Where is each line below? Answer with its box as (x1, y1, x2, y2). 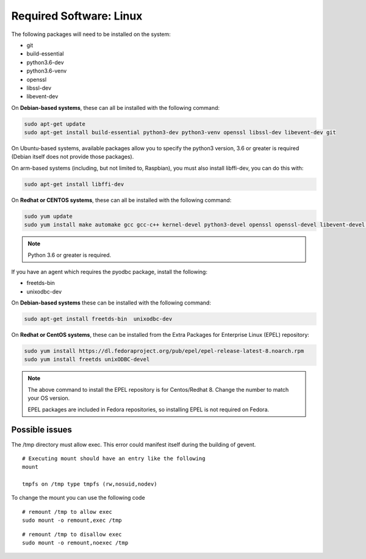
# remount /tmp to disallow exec (22, 531, 122, 538)
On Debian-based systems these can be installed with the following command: (11, 299, 212, 306)
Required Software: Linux (11, 9, 143, 23)
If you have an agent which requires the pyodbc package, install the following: (11, 268, 207, 275)
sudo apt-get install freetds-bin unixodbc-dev (24, 316, 173, 323)
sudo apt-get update (24, 120, 85, 128)
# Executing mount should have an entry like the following (22, 455, 206, 462)
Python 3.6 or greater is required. (27, 251, 112, 259)
